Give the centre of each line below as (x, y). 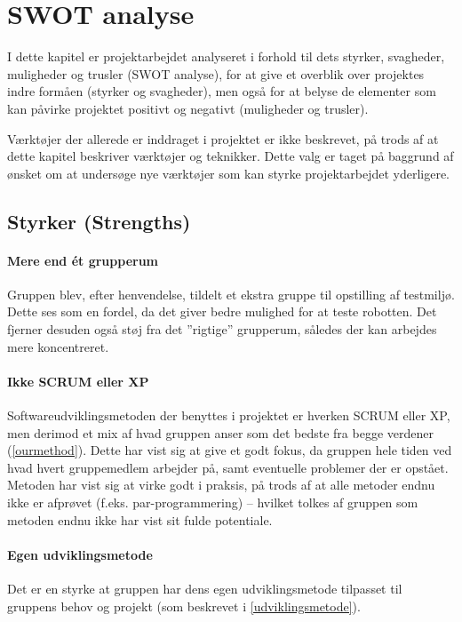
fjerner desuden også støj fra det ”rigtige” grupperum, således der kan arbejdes (222, 329)
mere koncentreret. (58, 346)
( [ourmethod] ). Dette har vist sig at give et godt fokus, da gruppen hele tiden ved (230, 450)
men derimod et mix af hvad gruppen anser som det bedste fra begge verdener (220, 432)
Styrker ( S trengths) (99, 221)
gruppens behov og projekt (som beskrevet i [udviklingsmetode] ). (184, 606)
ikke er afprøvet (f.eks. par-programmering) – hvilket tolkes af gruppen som (213, 502)
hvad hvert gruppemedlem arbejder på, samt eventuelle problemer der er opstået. (228, 467)
